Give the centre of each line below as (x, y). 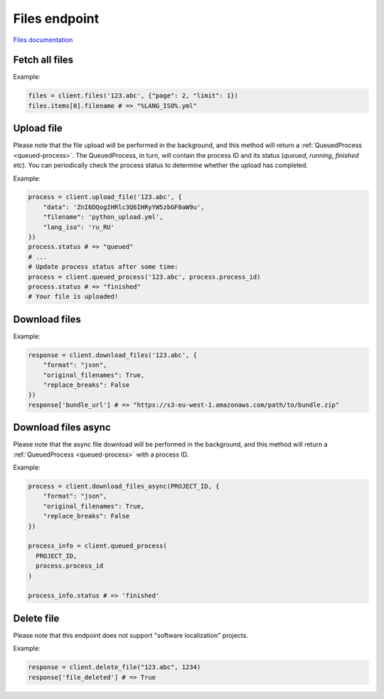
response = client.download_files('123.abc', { (112, 355)
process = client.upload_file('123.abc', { (105, 197)
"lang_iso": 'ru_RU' (79, 227)
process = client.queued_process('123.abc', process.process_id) (144, 277)
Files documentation (43, 40)
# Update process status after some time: (103, 267)
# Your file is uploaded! (73, 297)
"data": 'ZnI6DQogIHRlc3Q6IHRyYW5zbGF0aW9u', (124, 207)
